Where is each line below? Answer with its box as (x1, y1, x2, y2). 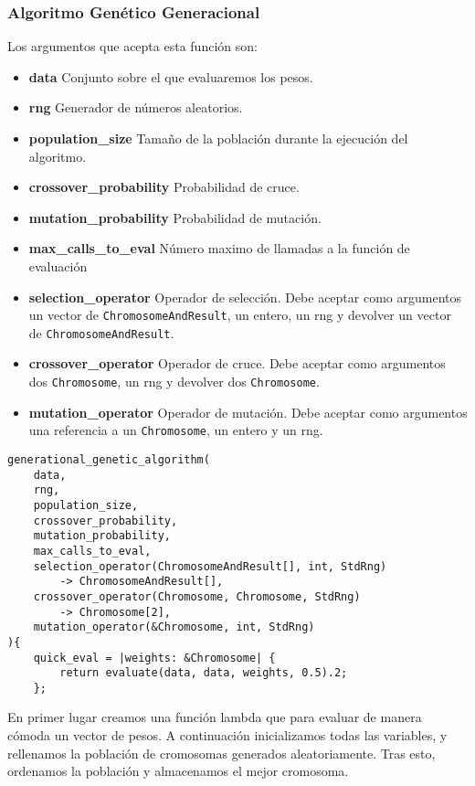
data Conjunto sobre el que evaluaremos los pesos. (28, 67, 313, 86)
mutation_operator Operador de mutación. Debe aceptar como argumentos (28, 402, 468, 421)
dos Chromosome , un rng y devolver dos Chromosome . (28, 372, 320, 391)
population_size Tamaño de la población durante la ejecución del (28, 129, 408, 147)
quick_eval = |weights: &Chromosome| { (33, 651, 276, 664)
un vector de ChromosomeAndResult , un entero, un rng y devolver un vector (28, 305, 451, 324)
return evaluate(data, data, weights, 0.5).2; (59, 666, 348, 680)
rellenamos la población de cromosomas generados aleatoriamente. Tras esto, (7, 743, 436, 762)
